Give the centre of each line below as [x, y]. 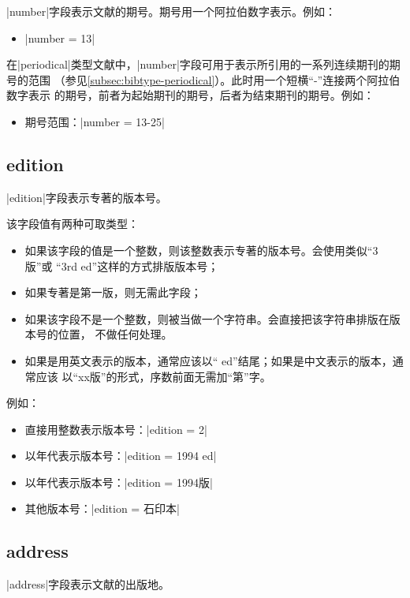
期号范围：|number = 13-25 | [95, 121]
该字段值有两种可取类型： [73, 224]
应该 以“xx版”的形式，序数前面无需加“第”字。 [153, 376]
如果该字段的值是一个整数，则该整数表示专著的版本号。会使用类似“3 [201, 250]
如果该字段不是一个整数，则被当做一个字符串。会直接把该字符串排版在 [207, 318]
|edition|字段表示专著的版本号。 [87, 197]
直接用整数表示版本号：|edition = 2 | [116, 429]
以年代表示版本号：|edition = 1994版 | [119, 482]
